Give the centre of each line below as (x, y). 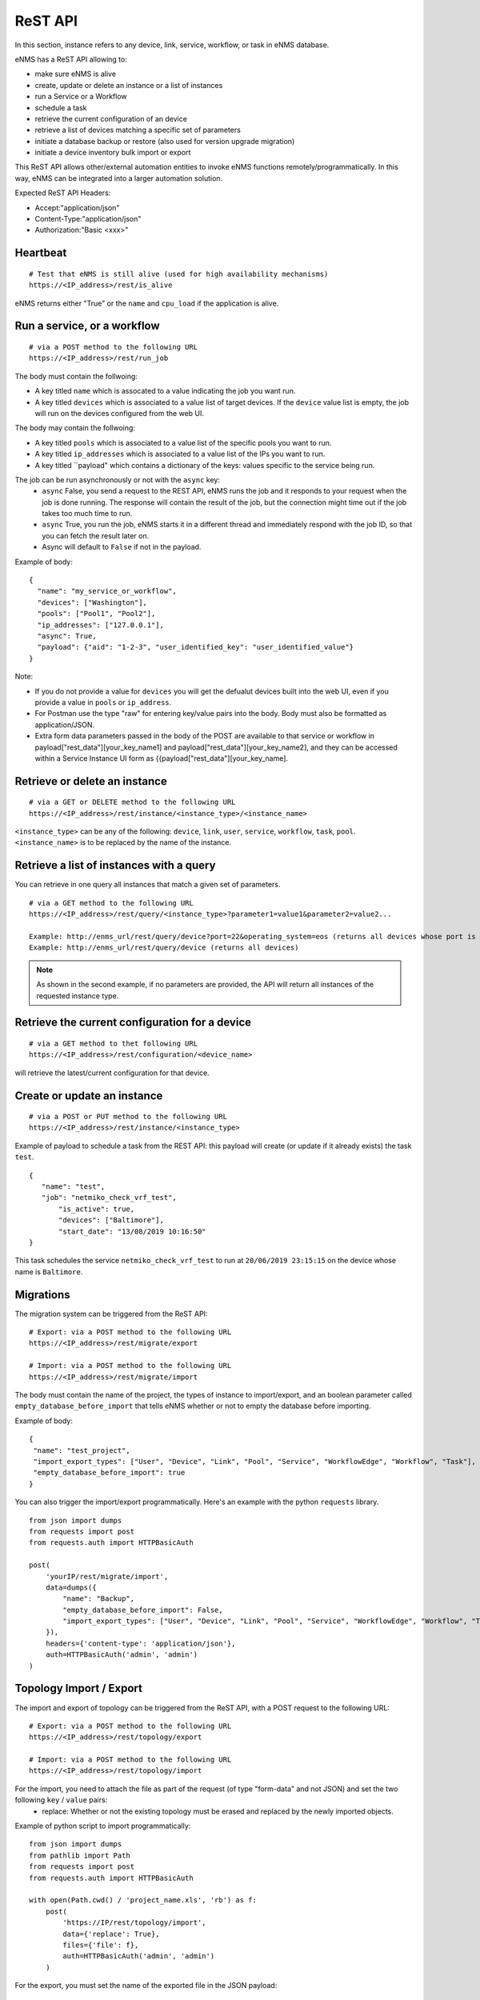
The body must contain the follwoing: (76, 376)
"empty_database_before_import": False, (143, 1610)
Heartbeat (41, 253)
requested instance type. (78, 995)
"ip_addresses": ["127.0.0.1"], (100, 625)
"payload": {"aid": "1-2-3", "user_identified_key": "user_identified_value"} (196, 647)
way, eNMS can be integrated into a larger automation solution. (119, 178)
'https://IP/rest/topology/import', (135, 1923)
